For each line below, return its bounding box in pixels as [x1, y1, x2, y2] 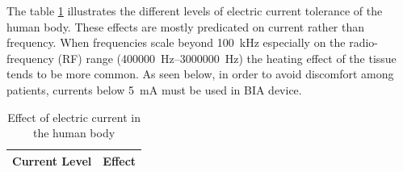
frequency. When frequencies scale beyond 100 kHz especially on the [6, 34, 346, 51]
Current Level [12, 152, 92, 169]
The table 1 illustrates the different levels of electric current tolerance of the [6, 2, 383, 19]
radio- [349, 34, 379, 51]
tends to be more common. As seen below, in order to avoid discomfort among [6, 65, 394, 82]
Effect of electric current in [7, 108, 141, 125]
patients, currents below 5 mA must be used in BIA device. [6, 81, 302, 98]
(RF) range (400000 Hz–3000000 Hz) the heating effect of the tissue [57, 49, 397, 66]
